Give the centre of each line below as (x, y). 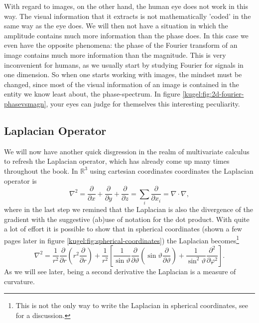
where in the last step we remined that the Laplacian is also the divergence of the (129, 209)
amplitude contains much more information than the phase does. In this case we (126, 35)
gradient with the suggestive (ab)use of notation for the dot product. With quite (127, 219)
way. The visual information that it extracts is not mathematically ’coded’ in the (128, 16)
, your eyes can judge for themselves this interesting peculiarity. (143, 103)
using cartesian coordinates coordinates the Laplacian (172, 170)
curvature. (19, 281)
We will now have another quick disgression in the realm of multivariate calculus (127, 151)
